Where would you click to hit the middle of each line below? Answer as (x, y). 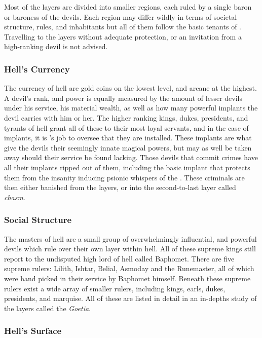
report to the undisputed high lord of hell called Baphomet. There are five (119, 258)
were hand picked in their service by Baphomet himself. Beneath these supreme (127, 278)
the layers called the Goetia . (47, 308)
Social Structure (38, 220)
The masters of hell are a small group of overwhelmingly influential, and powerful (130, 238)
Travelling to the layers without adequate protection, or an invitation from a (123, 36)
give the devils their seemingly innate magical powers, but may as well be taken (128, 147)
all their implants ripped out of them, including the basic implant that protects (127, 167)
